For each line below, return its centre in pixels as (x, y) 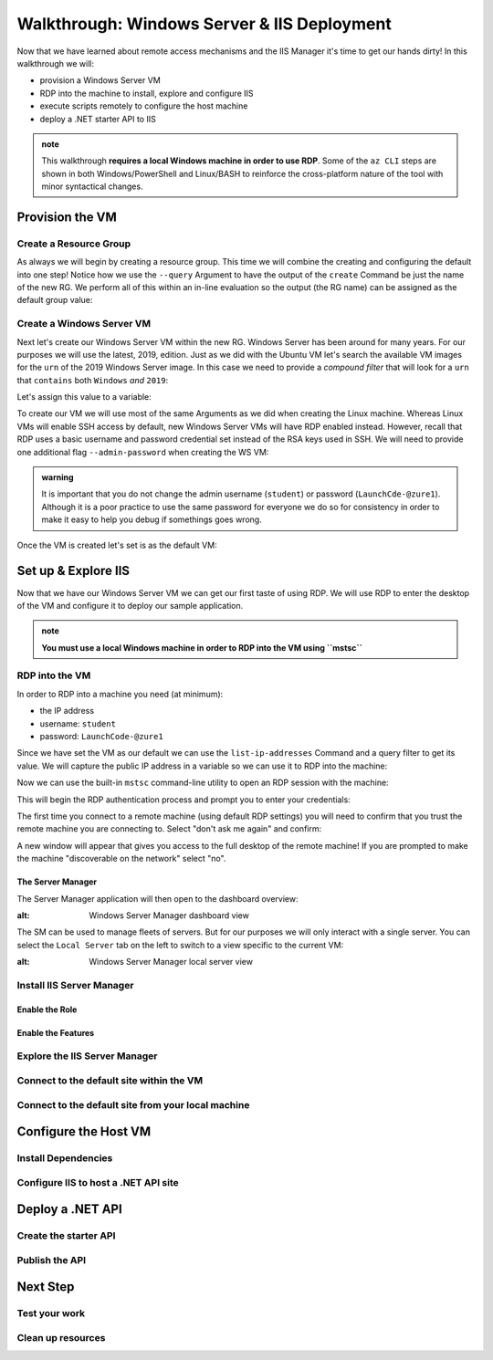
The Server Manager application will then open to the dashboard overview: (157, 898)
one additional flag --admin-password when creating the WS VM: (143, 452)
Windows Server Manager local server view (171, 962)
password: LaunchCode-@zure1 (101, 736)
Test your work (51, 1313)
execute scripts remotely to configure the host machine (144, 106)
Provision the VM (67, 217)
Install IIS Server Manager (75, 985)
